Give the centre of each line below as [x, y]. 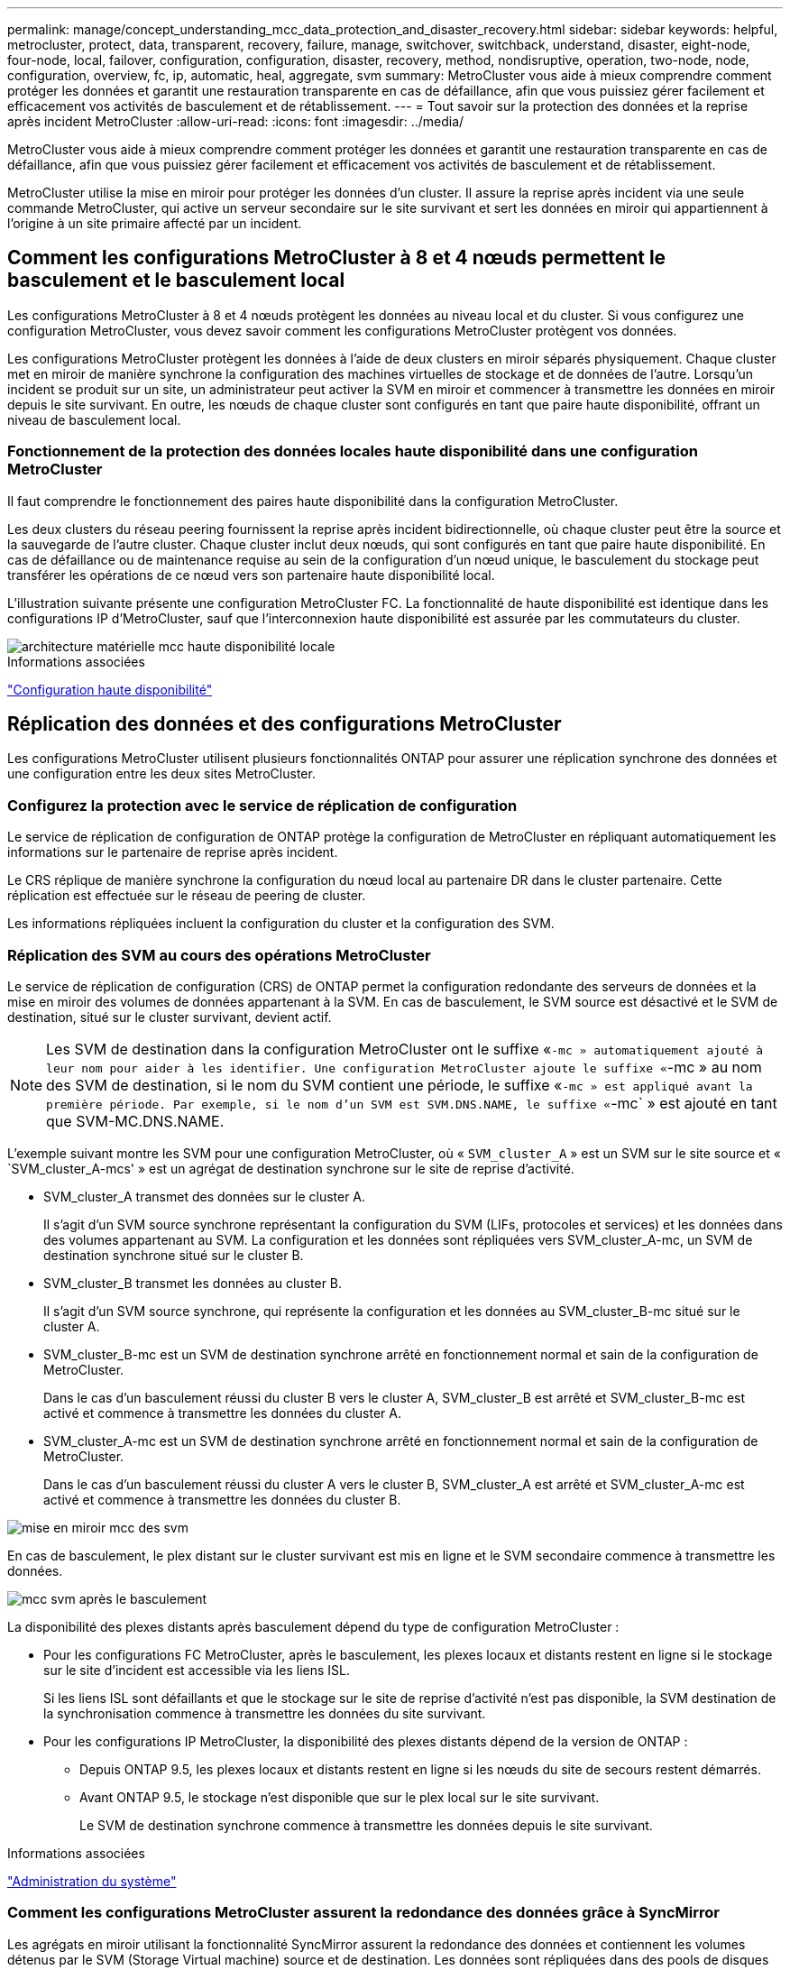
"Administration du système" [92, 1881]
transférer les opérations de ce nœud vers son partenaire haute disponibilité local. [251, 575]
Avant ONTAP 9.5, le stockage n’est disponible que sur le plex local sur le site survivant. [340, 1797]
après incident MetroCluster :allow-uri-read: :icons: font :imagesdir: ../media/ [236, 121]
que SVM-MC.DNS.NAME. [135, 1121]
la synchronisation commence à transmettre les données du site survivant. [265, 1713]
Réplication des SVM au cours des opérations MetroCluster [219, 955]
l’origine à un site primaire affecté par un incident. [155, 223]
